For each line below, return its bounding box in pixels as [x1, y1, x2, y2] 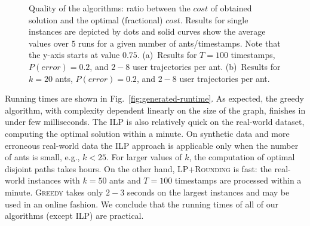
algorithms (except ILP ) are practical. [5, 209, 144, 222]
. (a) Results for [137, 48, 197, 61]
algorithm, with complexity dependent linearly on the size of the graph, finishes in [5, 103, 306, 116]
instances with [27, 174, 80, 187]
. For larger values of [106, 151, 182, 163]
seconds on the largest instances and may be [127, 185, 290, 198]
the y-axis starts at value [29, 48, 120, 61]
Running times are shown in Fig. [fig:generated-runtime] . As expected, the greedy [5, 92, 304, 105]
